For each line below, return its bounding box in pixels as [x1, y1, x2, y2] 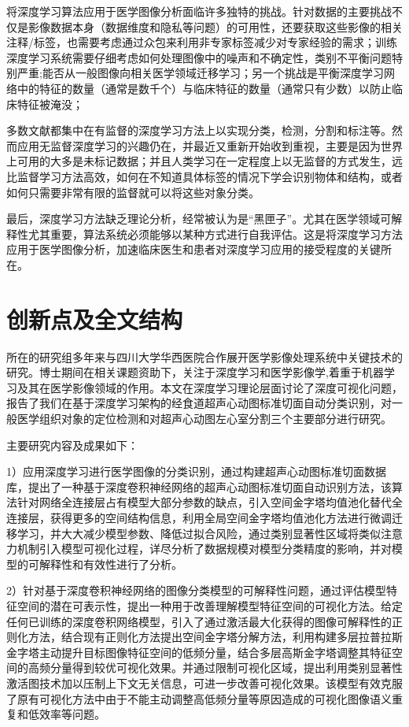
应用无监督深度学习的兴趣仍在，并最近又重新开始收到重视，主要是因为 [17, 137, 381, 154]
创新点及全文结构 [6, 302, 183, 335]
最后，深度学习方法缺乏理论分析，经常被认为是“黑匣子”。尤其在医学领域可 [6, 210, 392, 227]
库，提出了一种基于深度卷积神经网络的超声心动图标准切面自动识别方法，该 [6, 478, 392, 495]
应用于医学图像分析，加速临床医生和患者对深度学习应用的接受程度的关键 [6, 241, 381, 258]
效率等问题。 [39, 706, 105, 722]
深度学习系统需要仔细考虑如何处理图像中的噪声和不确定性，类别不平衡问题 [6, 49, 392, 65]
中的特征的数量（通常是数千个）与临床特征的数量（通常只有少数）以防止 [17, 80, 392, 96]
